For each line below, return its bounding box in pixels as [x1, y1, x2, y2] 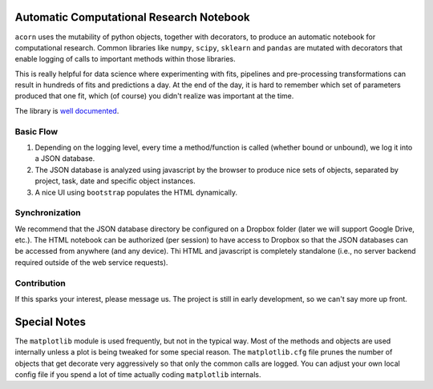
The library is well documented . [14, 106, 119, 115]
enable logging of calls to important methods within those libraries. [14, 54, 236, 64]
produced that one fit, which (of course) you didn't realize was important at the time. [14, 91, 294, 101]
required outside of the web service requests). [14, 257, 168, 267]
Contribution [14, 277, 66, 288]
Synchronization [14, 207, 81, 219]
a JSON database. [34, 154, 95, 163]
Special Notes [14, 315, 87, 328]
